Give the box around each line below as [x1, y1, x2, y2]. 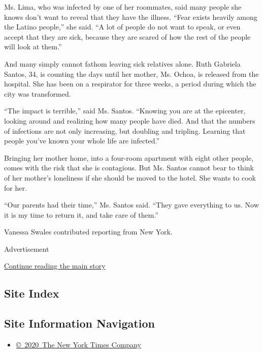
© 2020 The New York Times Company [16, 339, 141, 350]
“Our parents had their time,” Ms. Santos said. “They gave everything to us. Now [4, 199, 259, 210]
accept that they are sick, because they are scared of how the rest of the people [4, 31, 251, 42]
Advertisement [4, 243, 49, 254]
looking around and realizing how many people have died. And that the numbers [4, 115, 255, 126]
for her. [4, 182, 27, 193]
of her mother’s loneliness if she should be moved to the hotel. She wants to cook [4, 172, 256, 183]
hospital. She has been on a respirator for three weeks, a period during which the [4, 78, 256, 89]
